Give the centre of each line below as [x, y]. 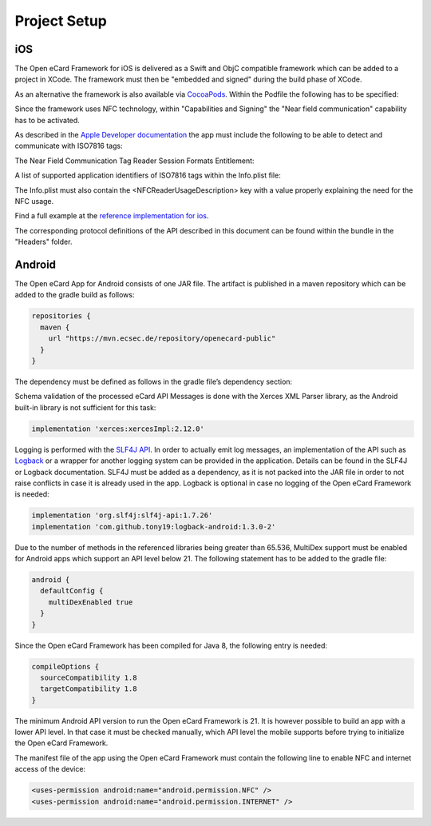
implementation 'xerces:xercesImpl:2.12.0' [118, 429]
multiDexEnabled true [91, 602]
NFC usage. [34, 201]
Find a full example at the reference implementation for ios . [112, 216]
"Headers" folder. [43, 242]
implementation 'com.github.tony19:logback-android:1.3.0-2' [154, 527]
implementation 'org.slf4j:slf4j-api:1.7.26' [122, 515]
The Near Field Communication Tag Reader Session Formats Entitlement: [134, 161]
